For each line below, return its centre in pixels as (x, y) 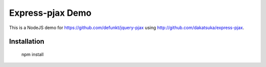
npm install (33, 54)
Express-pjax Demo (50, 13)
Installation (27, 42)
